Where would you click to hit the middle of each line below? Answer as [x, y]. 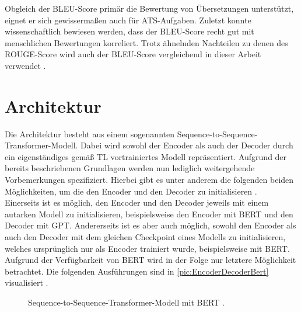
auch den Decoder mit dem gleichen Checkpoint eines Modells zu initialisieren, [145, 237]
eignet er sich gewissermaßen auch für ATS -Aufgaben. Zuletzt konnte [128, 20]
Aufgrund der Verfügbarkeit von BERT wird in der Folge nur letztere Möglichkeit [150, 260]
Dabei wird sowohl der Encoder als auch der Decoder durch [187, 145]
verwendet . [25, 65]
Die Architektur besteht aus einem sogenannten [90, 134]
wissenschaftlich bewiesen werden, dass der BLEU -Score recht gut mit [129, 31]
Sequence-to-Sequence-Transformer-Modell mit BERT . [126, 302]
